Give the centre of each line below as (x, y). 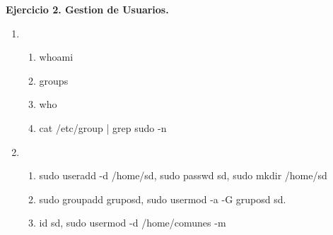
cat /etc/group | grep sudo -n (103, 127)
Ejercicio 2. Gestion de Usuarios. (87, 9)
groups (54, 80)
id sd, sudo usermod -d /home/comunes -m (133, 223)
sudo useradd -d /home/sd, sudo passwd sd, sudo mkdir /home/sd (183, 175)
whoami (56, 57)
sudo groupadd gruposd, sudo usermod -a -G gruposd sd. (163, 199)
